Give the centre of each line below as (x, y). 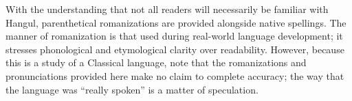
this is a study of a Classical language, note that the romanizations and (156, 62)
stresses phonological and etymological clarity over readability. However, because (175, 49)
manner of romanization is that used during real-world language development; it (174, 36)
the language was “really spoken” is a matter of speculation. (132, 89)
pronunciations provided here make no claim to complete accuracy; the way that (175, 75)
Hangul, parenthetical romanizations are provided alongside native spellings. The (176, 22)
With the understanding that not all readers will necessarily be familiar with (167, 9)
